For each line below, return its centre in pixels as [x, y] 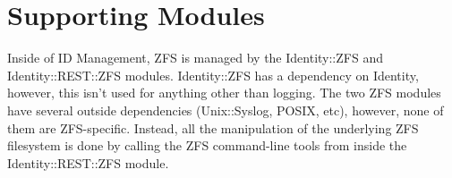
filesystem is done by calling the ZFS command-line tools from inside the [207, 145]
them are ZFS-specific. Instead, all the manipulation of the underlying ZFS [213, 127]
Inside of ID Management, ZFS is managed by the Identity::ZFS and [195, 58]
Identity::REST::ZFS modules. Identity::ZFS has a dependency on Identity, [213, 75]
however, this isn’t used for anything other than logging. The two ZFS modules [224, 93]
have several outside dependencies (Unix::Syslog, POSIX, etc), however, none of [226, 110]
